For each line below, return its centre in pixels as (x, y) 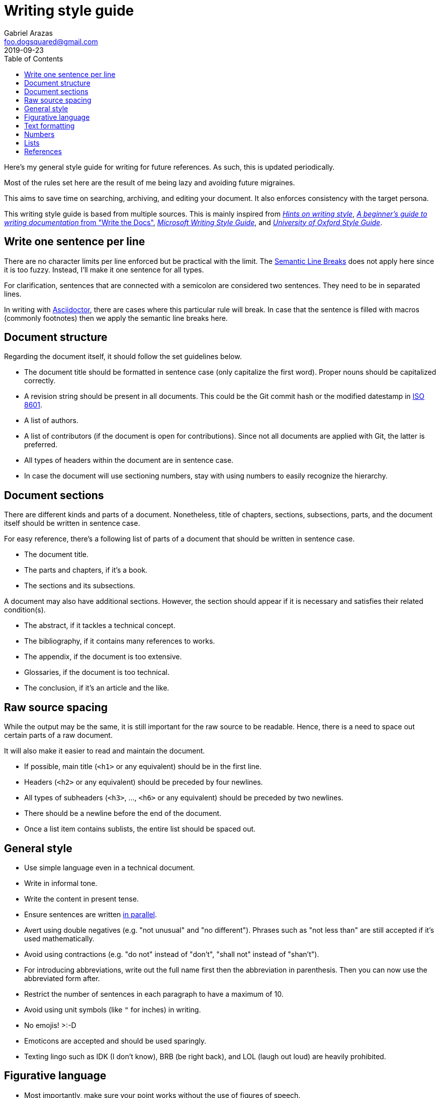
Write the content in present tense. (81, 899)
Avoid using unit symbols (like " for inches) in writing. (113, 1009)
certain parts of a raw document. (58, 735)
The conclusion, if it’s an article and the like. (97, 688)
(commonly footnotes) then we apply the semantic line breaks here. (116, 318)
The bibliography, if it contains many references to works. (120, 641)
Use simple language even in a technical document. (110, 867)
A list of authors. (51, 421)
